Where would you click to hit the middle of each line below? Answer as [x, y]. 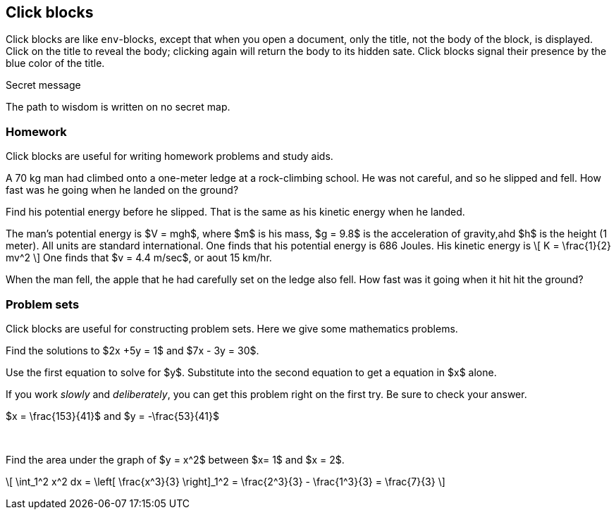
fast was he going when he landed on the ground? [122, 190]
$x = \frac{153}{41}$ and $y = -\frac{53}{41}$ [113, 416]
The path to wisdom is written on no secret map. [118, 107]
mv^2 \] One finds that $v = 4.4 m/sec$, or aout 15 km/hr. [139, 258]
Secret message [43, 85]
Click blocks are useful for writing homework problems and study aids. [170, 156]
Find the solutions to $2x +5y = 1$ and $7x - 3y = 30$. [133, 350]
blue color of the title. [55, 63]
